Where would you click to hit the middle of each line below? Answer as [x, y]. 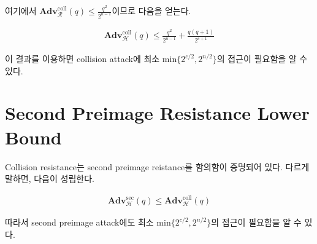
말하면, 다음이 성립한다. [50, 179]
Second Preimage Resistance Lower [157, 113]
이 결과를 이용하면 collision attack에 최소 [82, 59]
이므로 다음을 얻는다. [151, 10]
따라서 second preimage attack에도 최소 [79, 222]
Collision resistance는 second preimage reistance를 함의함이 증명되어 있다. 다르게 [157, 166]
